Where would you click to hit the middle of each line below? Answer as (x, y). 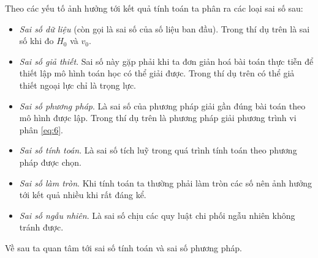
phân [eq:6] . (41, 129)
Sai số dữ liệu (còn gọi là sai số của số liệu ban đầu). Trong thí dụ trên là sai (165, 28)
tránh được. (41, 227)
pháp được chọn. (50, 162)
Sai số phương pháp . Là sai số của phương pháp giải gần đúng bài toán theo (162, 105)
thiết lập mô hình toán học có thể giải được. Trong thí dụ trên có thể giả (157, 73)
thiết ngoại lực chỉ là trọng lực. (78, 85)
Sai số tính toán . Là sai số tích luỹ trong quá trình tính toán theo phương (158, 150)
